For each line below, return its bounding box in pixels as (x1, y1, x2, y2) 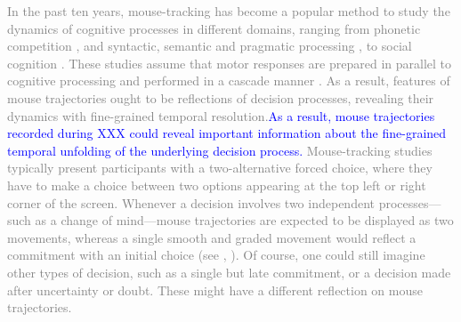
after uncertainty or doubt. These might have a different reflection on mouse (7, 280, 423, 299)
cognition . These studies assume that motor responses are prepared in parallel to (7, 53, 451, 72)
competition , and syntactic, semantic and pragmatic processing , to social (7, 36, 412, 55)
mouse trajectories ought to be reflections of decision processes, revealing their (7, 88, 434, 107)
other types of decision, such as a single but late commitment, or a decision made (7, 262, 451, 281)
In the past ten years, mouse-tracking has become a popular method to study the (7, 2, 450, 20)
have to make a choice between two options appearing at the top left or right (7, 175, 426, 194)
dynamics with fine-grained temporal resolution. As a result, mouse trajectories (7, 106, 435, 125)
